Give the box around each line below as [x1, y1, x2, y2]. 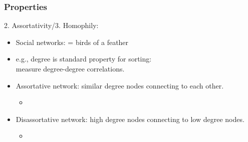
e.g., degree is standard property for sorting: [16, 53, 152, 64]
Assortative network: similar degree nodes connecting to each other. [16, 80, 224, 90]
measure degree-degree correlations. [16, 63, 125, 73]
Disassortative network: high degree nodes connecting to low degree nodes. [16, 113, 244, 124]
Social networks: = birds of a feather [16, 36, 129, 47]
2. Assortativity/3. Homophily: [4, 20, 99, 30]
